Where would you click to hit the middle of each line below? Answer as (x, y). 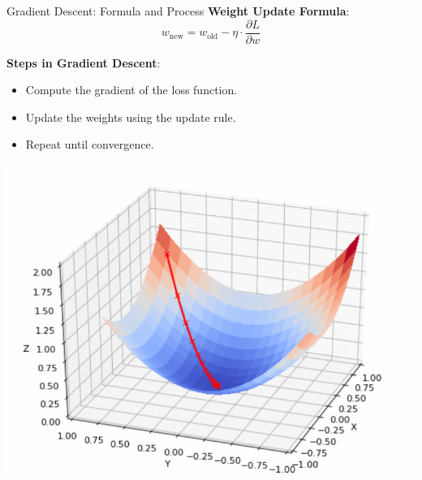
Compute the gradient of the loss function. (131, 90)
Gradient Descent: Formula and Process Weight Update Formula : (178, 11)
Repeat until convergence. (90, 144)
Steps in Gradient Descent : (84, 62)
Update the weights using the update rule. (131, 117)
